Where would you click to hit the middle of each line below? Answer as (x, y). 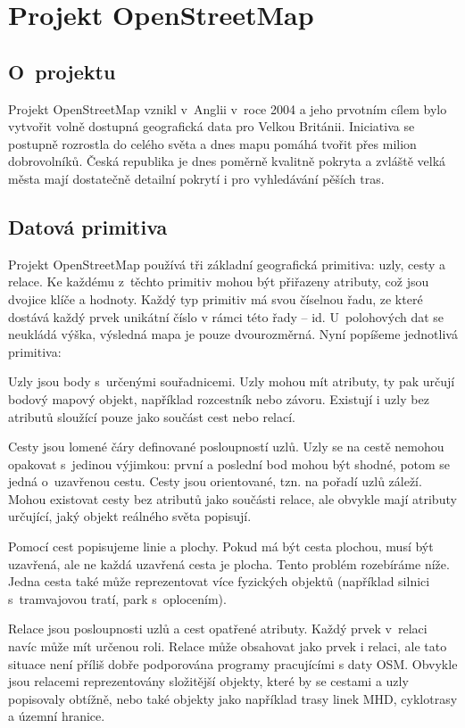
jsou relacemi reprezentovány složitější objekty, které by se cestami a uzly (208, 681)
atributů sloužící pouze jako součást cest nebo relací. (152, 416)
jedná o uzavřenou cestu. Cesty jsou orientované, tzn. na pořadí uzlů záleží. (215, 481)
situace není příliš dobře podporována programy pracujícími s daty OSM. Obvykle (233, 663)
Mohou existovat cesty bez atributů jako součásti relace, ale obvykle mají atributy (232, 498)
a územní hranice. (57, 716)
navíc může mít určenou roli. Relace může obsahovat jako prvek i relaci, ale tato (228, 646)
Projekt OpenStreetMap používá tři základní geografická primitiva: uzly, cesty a (227, 264)
